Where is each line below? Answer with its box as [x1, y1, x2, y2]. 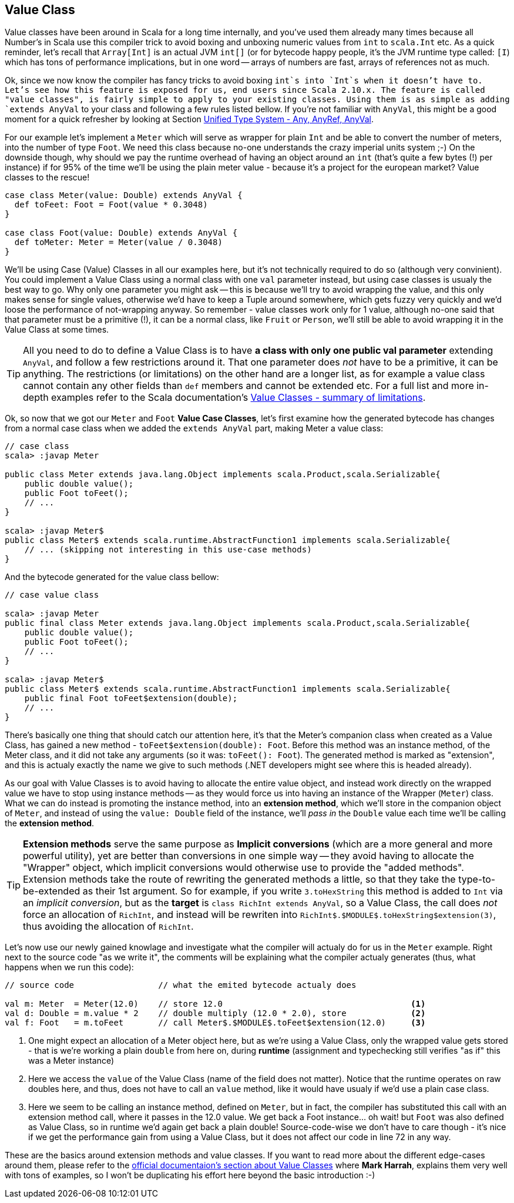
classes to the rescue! [5, 172, 90, 183]
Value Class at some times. [5, 324, 109, 335]
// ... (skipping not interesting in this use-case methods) [24, 545, 312, 555]
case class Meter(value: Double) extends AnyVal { [5, 190, 243, 200]
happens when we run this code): [5, 962, 134, 973]
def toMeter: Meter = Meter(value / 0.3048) [14, 237, 223, 247]
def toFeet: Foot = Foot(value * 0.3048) [14, 200, 208, 210]
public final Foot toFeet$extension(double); [24, 693, 238, 703]
